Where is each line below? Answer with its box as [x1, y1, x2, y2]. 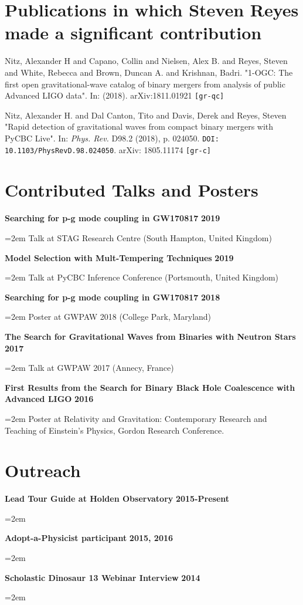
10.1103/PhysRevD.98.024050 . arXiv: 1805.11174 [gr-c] [5, 143, 212, 156]
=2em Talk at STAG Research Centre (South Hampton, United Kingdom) [5, 231, 272, 244]
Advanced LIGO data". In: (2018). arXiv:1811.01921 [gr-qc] [5, 89, 224, 102]
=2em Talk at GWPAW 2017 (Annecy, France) [5, 361, 174, 374]
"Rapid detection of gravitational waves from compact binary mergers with [5, 120, 274, 133]
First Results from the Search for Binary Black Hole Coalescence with [5, 381, 295, 393]
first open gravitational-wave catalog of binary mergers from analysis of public [5, 77, 285, 90]
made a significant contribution [5, 21, 262, 45]
